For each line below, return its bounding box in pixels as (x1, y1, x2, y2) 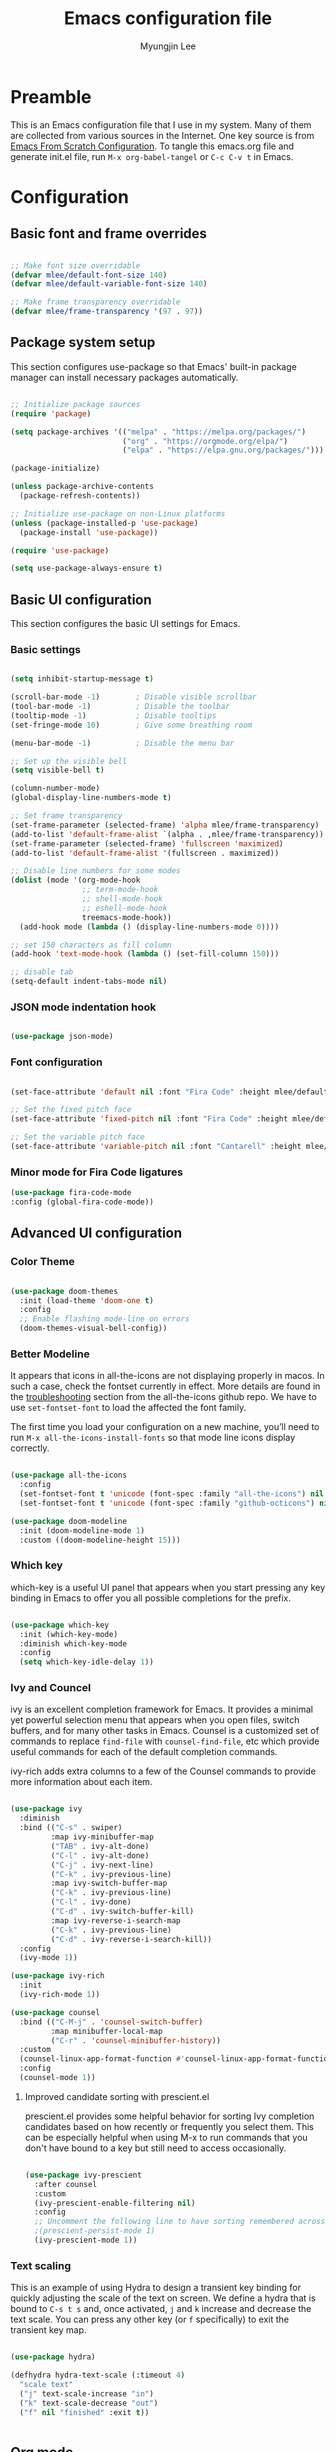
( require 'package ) (10, 408, 92, 419)
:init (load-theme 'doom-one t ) (19, 1295, 155, 1306)
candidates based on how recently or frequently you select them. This (24, 2120, 315, 2132)
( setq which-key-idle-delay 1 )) (19, 1657, 155, 1667)
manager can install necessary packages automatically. (10, 371, 239, 383)
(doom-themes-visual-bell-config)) (19, 1323, 168, 1334)
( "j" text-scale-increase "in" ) (19, 2388, 155, 2399)
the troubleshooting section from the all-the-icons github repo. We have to (10, 1391, 317, 1403)
